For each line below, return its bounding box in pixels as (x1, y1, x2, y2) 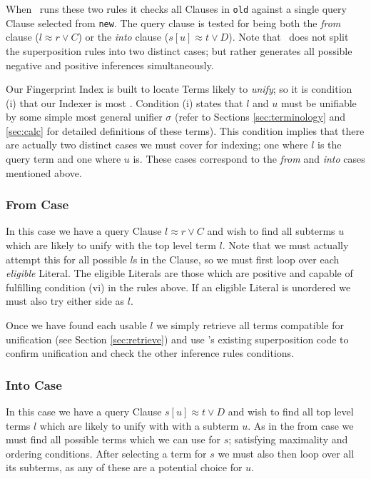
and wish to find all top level (228, 404, 354, 419)
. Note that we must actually (222, 238, 349, 253)
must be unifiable (280, 95, 357, 110)
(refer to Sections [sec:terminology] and (174, 109, 346, 124)
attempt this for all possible (6, 251, 127, 266)
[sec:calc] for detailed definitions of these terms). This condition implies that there (6, 123, 365, 138)
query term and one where (6, 151, 121, 166)
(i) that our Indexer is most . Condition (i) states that (6, 95, 243, 110)
